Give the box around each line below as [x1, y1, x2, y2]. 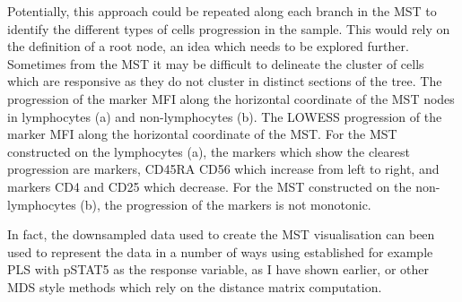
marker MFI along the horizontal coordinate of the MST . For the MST [7, 125, 397, 143]
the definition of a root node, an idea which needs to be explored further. [7, 37, 409, 56]
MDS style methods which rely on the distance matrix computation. [7, 277, 382, 296]
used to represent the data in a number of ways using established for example [7, 242, 433, 261]
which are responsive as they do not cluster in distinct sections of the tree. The [7, 72, 442, 91]
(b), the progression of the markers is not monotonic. [80, 194, 371, 213]
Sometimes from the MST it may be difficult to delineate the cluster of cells [7, 54, 424, 73]
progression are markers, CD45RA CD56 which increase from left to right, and [7, 160, 440, 178]
